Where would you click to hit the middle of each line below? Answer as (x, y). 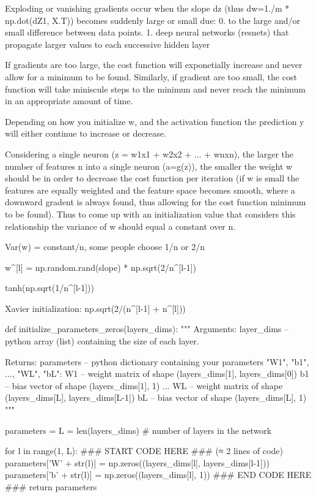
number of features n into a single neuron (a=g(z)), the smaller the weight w (149, 166)
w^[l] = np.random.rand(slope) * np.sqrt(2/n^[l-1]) (101, 267)
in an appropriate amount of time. (69, 101)
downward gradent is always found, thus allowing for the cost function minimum (156, 202)
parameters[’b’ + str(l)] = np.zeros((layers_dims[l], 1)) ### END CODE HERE (158, 475)
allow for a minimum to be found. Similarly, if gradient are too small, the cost (151, 76)
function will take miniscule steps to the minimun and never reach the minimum (155, 89)
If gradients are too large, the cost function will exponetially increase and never (154, 65)
